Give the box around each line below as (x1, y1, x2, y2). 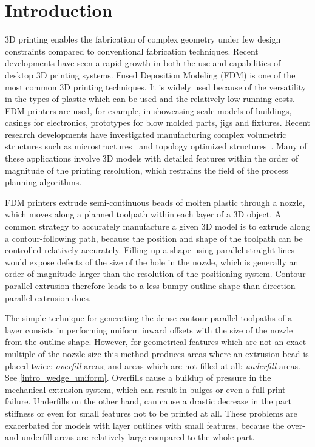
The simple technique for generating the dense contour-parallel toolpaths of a (5, 312, 293, 324)
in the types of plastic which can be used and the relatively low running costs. (5, 92, 296, 105)
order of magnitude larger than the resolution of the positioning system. (5, 267, 273, 280)
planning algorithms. (5, 176, 82, 188)
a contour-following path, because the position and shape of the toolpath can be (5, 231, 303, 244)
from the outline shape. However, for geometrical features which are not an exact (5, 335, 307, 348)
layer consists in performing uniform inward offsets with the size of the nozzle (5, 323, 293, 336)
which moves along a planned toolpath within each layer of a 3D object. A (5, 208, 282, 220)
